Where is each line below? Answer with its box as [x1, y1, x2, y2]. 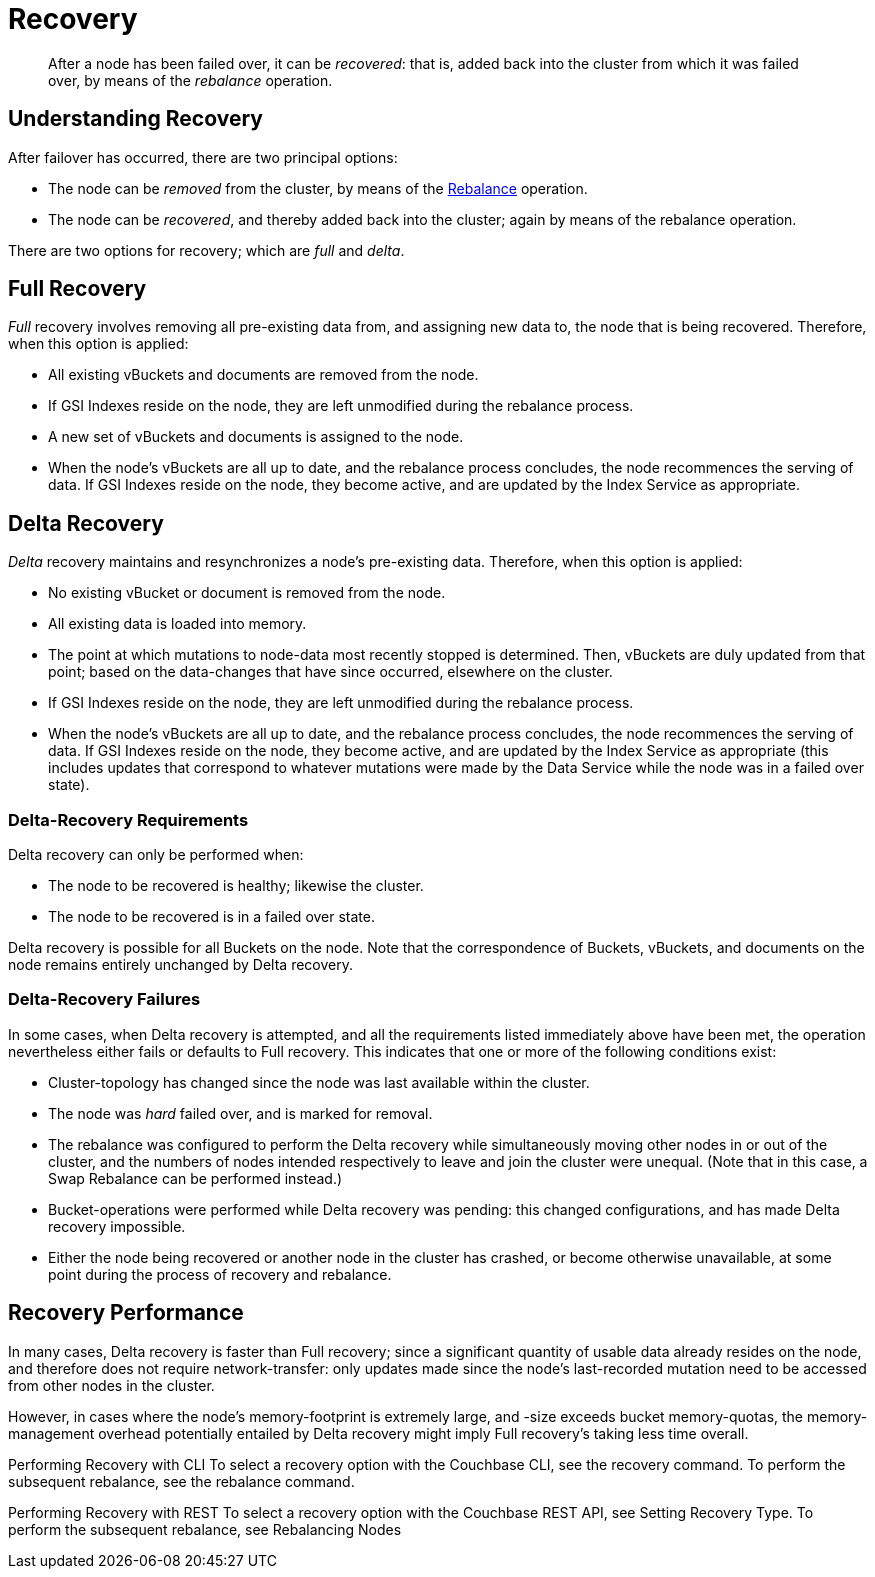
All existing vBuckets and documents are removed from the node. [48, 366, 479, 384]
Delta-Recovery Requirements [8, 809, 249, 830]
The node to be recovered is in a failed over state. [48, 908, 376, 926]
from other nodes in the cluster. [8, 1376, 215, 1394]
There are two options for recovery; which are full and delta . [8, 241, 405, 259]
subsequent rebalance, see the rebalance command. [8, 1472, 355, 1490]
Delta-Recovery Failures [8, 989, 201, 1010]
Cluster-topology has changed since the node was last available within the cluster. [48, 1073, 590, 1091]
